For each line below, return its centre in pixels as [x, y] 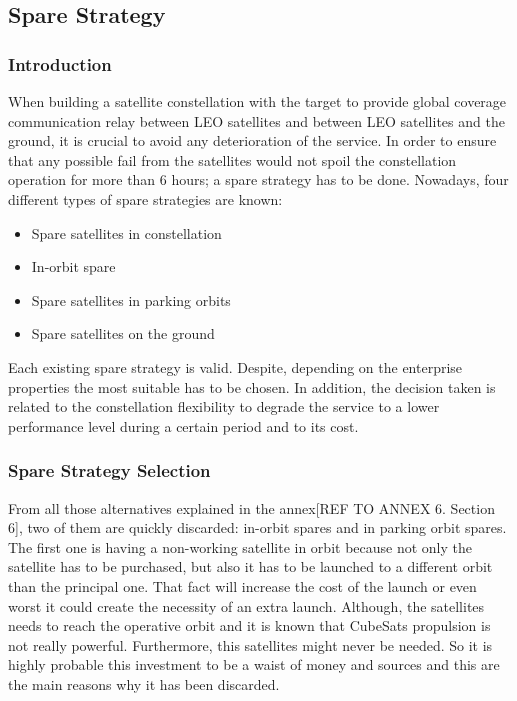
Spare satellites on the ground [123, 333]
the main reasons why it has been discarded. [144, 683]
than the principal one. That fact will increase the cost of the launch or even [242, 585]
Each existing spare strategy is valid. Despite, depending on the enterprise [235, 366]
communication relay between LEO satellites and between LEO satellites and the [256, 120]
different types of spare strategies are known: [145, 198]
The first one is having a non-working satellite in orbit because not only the [240, 546]
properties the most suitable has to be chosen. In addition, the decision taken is [252, 386]
